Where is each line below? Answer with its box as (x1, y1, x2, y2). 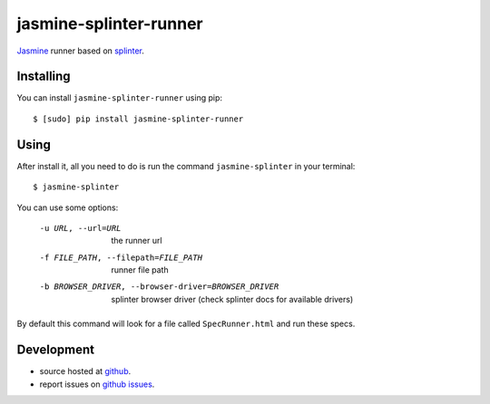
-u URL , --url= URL (39, 223, 122, 233)
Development (16, 342, 95, 358)
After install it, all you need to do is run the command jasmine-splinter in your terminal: (16, 160, 356, 171)
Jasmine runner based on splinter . (16, 45, 145, 56)
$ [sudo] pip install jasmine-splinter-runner (33, 113, 244, 124)
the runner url (111, 236, 162, 246)
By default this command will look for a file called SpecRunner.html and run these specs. (16, 318, 356, 330)
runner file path (111, 265, 169, 275)
